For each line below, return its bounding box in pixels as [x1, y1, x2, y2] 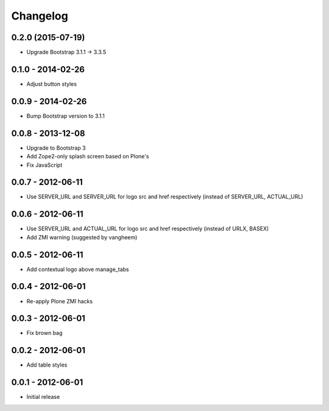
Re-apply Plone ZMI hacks [26, 297, 93, 304]
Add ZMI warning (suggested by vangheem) [26, 233, 138, 241]
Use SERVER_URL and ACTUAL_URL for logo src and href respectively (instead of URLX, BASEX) [26, 225, 269, 233]
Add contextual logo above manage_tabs [26, 265, 129, 273]
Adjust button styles [26, 80, 77, 88]
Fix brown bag [26, 329, 63, 337]
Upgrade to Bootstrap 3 [26, 144, 86, 152]
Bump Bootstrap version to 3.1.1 [26, 112, 105, 119]
